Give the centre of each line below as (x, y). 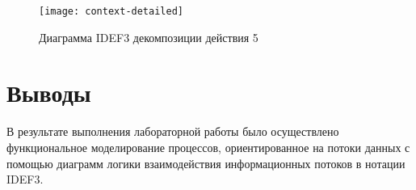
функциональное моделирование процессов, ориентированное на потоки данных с (208, 147)
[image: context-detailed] (111, 11)
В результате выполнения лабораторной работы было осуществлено (173, 131)
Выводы (49, 93)
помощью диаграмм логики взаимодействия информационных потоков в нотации (206, 163)
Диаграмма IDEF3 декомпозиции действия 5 (149, 37)
